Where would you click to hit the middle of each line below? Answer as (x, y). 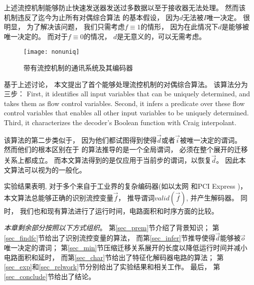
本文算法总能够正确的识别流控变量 (59, 197)
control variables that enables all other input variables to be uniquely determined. (127, 113)
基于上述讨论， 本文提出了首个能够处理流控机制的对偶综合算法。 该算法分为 (126, 84)
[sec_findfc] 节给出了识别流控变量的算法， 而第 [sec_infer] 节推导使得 (110, 238)
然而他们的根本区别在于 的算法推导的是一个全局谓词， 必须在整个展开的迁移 (126, 149)
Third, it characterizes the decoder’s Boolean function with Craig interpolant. (120, 122)
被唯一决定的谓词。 (211, 140)
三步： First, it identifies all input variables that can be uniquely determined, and (127, 94)
